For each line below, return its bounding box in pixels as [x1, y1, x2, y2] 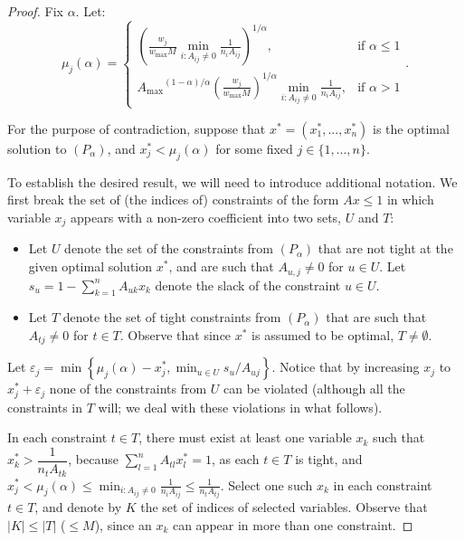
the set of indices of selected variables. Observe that [140, 497, 428, 516]
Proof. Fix [7, 2, 63, 20]
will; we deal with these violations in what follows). [98, 397, 383, 416]
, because [68, 450, 119, 469]
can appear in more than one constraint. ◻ [172, 515, 413, 534]
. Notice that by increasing [271, 357, 420, 376]
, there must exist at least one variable [138, 428, 352, 447]
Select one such [228, 475, 313, 494]
